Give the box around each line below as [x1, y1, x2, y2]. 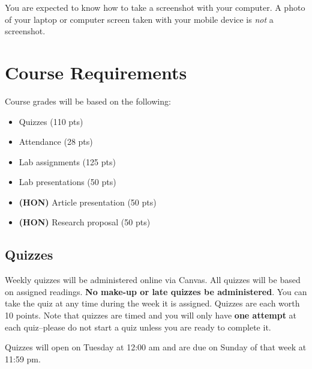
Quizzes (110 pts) [19, 115, 83, 127]
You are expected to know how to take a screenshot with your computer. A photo [5, 1, 305, 13]
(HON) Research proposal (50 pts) [19, 216, 151, 228]
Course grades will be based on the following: [5, 94, 171, 107]
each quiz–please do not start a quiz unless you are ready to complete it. [5, 320, 271, 333]
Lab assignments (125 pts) [19, 155, 116, 168]
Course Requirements [5, 59, 187, 84]
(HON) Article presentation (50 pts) [19, 195, 157, 208]
